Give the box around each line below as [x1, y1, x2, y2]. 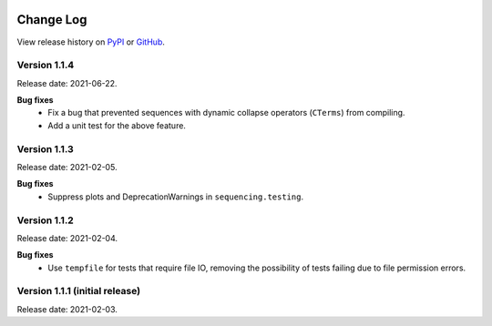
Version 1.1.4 [16, 59, 75, 72]
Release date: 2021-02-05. [16, 161, 118, 172]
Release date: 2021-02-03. [16, 303, 118, 314]
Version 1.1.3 [16, 142, 75, 155]
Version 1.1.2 [16, 214, 75, 227]
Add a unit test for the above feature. [47, 119, 187, 131]
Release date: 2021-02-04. [16, 232, 118, 243]
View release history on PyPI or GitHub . [16, 36, 166, 47]
